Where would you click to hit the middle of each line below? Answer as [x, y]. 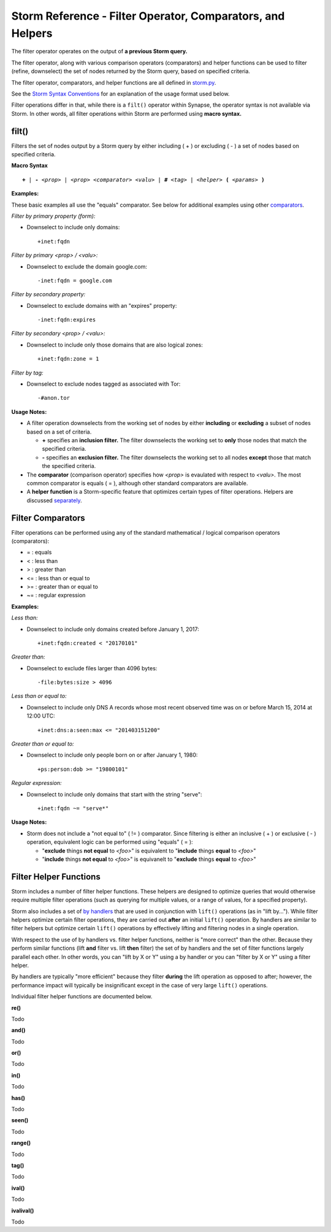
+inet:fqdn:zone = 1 [68, 359]
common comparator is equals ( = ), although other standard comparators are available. [137, 483]
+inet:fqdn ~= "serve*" [73, 808]
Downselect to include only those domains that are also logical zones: [115, 345]
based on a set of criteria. [59, 432]
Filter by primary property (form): [53, 216]
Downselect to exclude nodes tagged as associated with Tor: [104, 384]
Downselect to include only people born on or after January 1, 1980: [112, 755]
